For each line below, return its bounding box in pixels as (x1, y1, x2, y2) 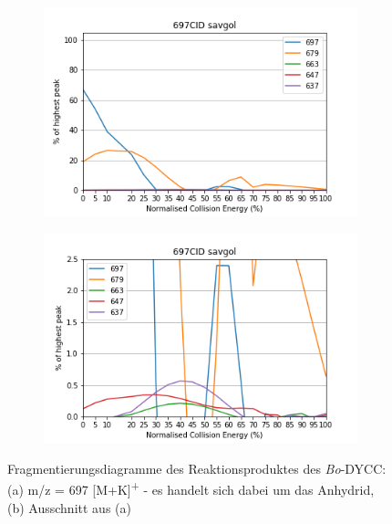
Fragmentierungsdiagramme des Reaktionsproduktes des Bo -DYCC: (7, 458, 387, 477)
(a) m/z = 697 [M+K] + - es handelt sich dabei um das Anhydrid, (7, 477, 375, 499)
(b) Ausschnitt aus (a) (7, 498, 131, 517)
